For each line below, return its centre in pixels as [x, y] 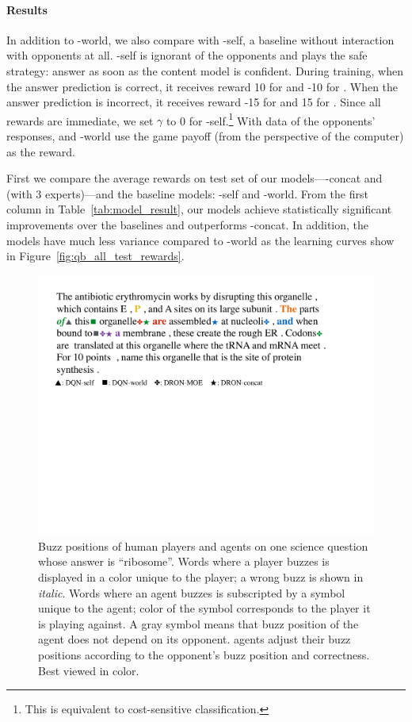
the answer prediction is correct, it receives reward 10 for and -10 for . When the [202, 86]
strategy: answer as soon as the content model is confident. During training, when [205, 70]
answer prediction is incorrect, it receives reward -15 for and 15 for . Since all [194, 102]
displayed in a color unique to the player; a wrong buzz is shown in [201, 577]
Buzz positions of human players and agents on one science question [203, 545]
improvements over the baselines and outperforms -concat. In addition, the [188, 224]
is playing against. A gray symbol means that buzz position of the [198, 623]
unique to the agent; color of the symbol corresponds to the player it [204, 608]
